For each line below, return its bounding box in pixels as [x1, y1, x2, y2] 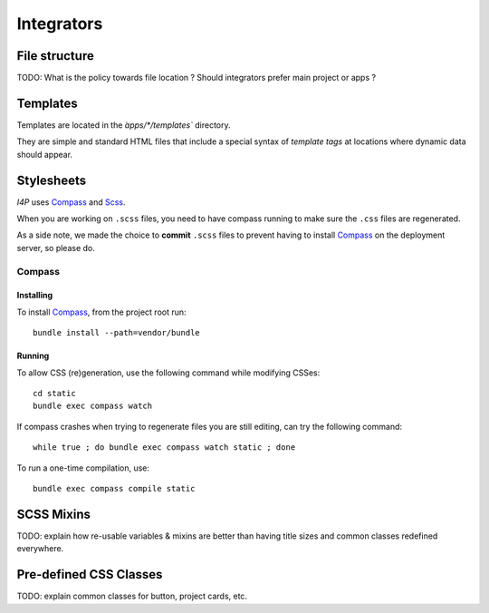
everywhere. [16, 543, 64, 554]
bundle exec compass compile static [33, 483, 196, 493]
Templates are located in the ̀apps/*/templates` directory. [16, 119, 231, 131]
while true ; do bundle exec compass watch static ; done [33, 443, 296, 452]
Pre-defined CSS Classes [16, 567, 163, 582]
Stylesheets [16, 172, 86, 188]
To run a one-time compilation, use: [16, 462, 149, 473]
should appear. [16, 149, 72, 160]
